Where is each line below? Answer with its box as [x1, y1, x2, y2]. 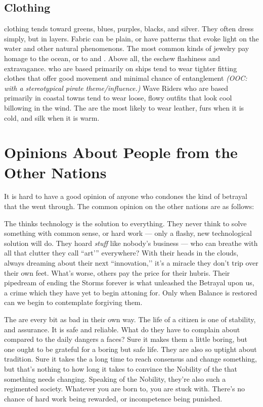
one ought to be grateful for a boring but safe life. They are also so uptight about [4, 343, 257, 354]
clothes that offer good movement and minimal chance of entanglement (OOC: [4, 73, 247, 83]
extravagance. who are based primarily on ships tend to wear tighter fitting [4, 63, 237, 73]
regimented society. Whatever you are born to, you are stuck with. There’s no [4, 383, 245, 394]
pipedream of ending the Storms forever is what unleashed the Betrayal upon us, [4, 277, 254, 288]
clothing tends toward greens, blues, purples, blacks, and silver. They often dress [4, 23, 254, 34]
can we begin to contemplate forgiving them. [4, 297, 143, 308]
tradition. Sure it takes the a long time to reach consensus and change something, [4, 353, 257, 364]
